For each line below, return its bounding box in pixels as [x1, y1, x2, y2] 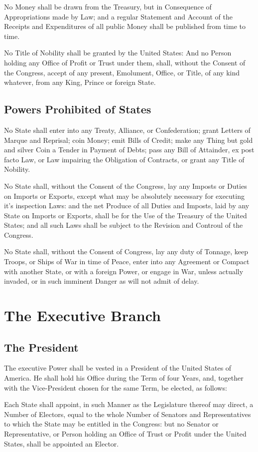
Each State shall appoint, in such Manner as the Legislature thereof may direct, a [4, 399, 254, 410]
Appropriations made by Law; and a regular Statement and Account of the [4, 11, 233, 21]
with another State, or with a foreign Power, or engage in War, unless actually [4, 266, 244, 276]
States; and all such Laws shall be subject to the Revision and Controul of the [4, 220, 243, 230]
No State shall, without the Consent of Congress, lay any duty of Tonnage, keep [4, 246, 248, 257]
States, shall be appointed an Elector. [4, 438, 119, 449]
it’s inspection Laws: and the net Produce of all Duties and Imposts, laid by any [4, 200, 250, 211]
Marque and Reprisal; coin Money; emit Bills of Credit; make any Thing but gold [4, 134, 253, 145]
